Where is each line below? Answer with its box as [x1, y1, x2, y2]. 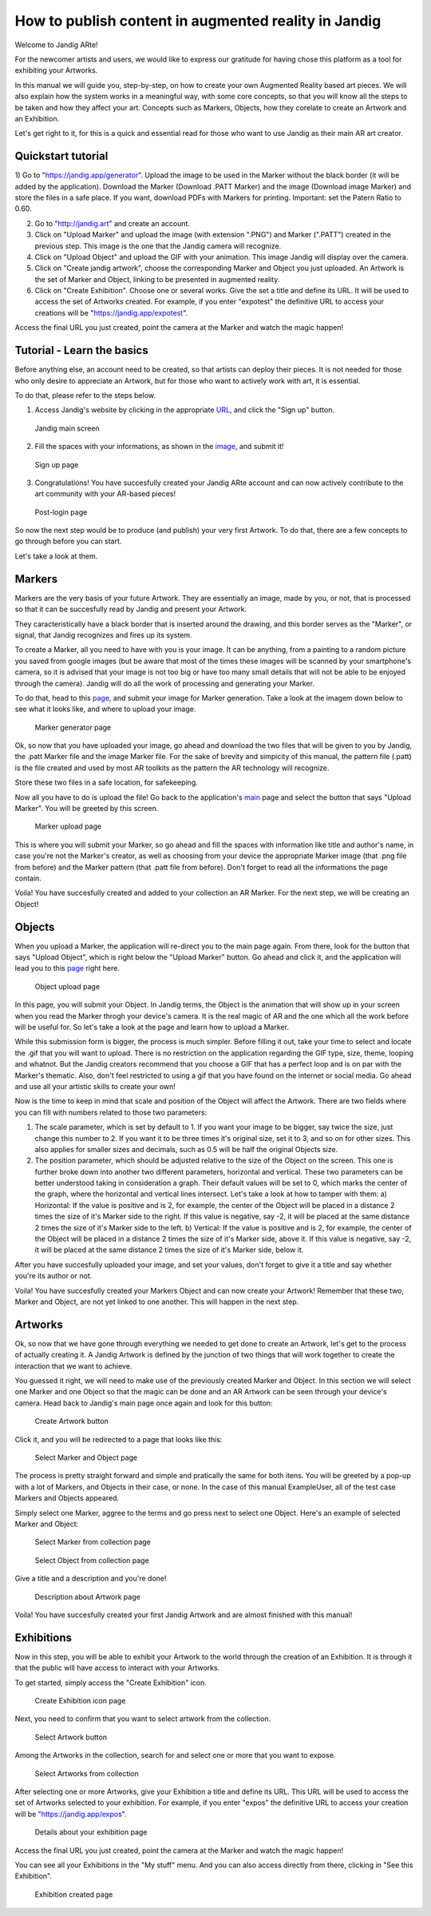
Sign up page [34, 459, 79, 469]
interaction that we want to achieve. [14, 1361, 132, 1370]
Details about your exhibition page [34, 1827, 148, 1837]
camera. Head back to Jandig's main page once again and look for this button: [14, 1398, 273, 1408]
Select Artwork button [34, 1732, 108, 1742]
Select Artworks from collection [34, 1768, 140, 1778]
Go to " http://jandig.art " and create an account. [34, 218, 191, 228]
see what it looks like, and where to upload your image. [14, 704, 196, 714]
